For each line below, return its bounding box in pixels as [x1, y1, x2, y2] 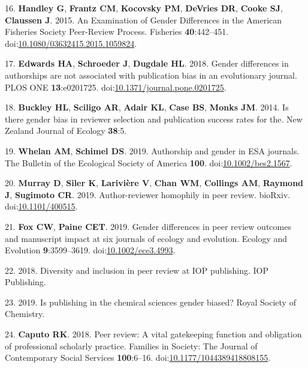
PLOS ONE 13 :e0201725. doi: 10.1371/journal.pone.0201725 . [5, 80, 227, 93]
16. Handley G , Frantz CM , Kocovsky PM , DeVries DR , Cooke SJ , [5, 2, 283, 14]
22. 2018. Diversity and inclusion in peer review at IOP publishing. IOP [5, 264, 269, 276]
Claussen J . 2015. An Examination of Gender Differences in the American [5, 13, 282, 26]
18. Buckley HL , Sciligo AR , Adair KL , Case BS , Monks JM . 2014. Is [5, 101, 289, 113]
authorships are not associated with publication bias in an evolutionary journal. [5, 68, 297, 81]
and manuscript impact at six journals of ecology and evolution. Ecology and [5, 232, 288, 244]
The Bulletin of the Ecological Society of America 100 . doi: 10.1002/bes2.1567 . [5, 156, 292, 169]
